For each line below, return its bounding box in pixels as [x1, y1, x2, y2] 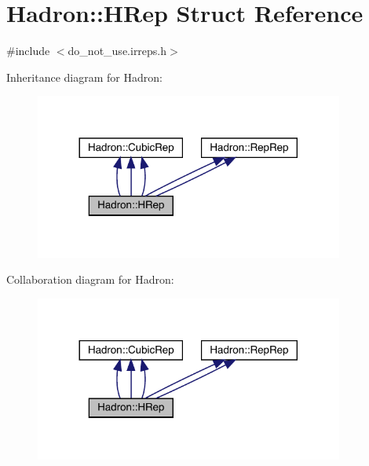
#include [6, 42, 50, 59]
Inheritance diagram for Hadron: [6, 68, 163, 85]
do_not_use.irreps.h [68, 42, 167, 59]
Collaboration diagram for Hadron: [6, 271, 174, 288]
